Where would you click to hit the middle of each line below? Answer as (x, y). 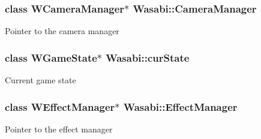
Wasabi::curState (148, 57)
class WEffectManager (60, 106)
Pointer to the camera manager (62, 31)
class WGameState (51, 57)
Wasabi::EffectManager (180, 106)
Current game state (40, 80)
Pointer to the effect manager (59, 129)
